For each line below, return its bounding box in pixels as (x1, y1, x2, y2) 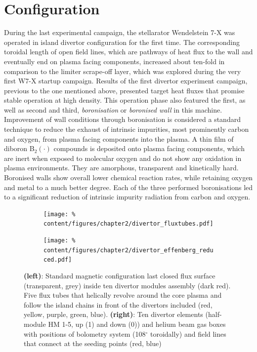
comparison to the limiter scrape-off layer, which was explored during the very (4, 66, 241, 76)
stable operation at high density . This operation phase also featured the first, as (4, 95, 246, 105)
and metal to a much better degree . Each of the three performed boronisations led (4, 182, 253, 192)
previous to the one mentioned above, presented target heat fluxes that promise (4, 85, 245, 95)
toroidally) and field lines (150, 328, 226, 339)
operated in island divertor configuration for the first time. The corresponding (4, 37, 240, 47)
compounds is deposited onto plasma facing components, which (53, 143, 245, 154)
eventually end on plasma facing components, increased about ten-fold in (4, 56, 225, 66)
